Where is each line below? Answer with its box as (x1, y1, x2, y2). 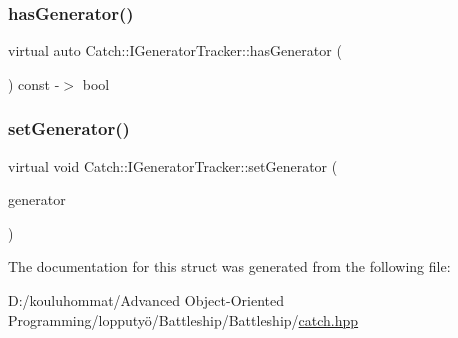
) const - (8, 73, 60, 94)
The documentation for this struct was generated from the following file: (8, 256, 451, 277)
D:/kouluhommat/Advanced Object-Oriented (8, 290, 284, 310)
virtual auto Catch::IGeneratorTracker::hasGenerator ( (8, 40, 342, 61)
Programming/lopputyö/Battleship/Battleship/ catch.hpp (8, 309, 359, 330)
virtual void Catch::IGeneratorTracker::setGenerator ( (8, 155, 338, 176)
